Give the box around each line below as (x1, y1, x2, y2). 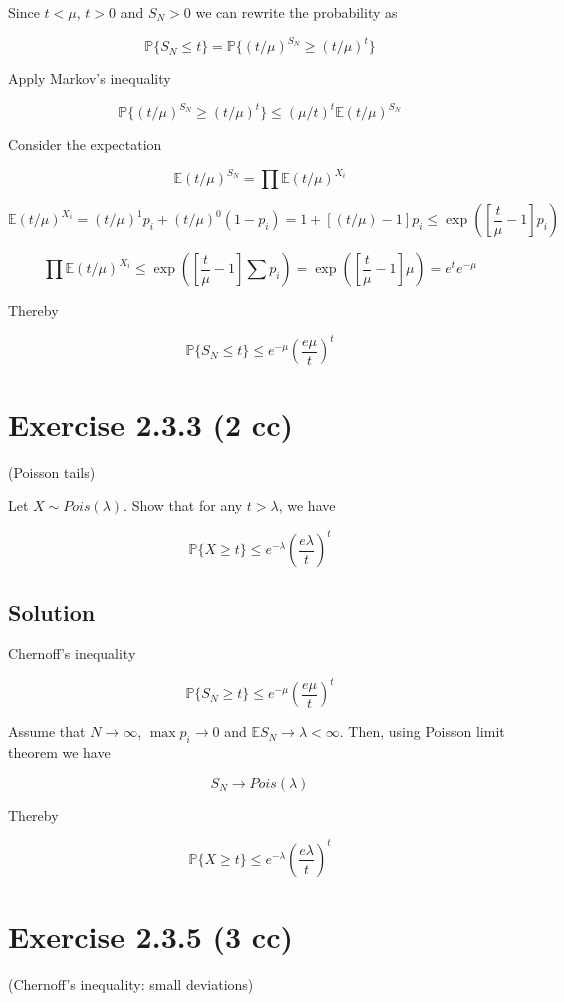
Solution (8, 596, 96, 627)
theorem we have (8, 742, 111, 763)
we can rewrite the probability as (195, 2, 398, 22)
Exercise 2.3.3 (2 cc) (8, 403, 293, 444)
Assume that (8, 721, 86, 742)
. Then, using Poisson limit (339, 721, 505, 742)
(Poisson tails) (8, 461, 96, 482)
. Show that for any (123, 495, 243, 516)
